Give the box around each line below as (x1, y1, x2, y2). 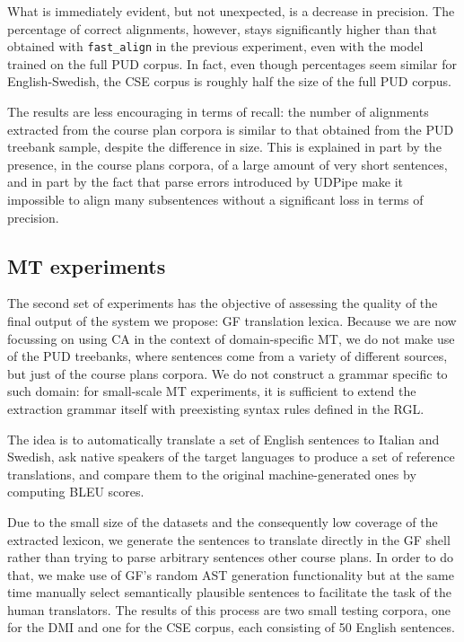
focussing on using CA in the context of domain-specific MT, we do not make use (7, 329, 455, 347)
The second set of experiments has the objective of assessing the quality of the (7, 294, 438, 312)
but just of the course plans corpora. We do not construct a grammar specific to (7, 364, 448, 383)
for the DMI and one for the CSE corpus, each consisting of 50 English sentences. (7, 618, 455, 637)
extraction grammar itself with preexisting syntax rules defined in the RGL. (7, 399, 425, 418)
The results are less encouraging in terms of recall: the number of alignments (7, 102, 429, 121)
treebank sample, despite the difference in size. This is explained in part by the (7, 137, 442, 156)
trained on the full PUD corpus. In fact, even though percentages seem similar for (7, 54, 458, 73)
